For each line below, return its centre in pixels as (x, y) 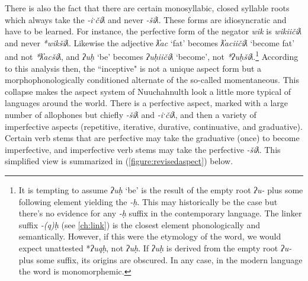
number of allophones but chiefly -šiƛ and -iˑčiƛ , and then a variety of (131, 114)
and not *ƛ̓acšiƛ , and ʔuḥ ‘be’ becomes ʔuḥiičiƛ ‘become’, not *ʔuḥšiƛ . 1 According (152, 56)
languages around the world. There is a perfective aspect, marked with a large (147, 103)
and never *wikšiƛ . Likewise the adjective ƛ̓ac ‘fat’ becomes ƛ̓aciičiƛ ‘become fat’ (150, 42)
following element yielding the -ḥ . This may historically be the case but (148, 201)
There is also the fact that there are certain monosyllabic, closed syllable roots (147, 8)
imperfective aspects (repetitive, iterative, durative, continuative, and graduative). (154, 126)
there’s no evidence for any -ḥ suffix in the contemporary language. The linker (160, 213)
